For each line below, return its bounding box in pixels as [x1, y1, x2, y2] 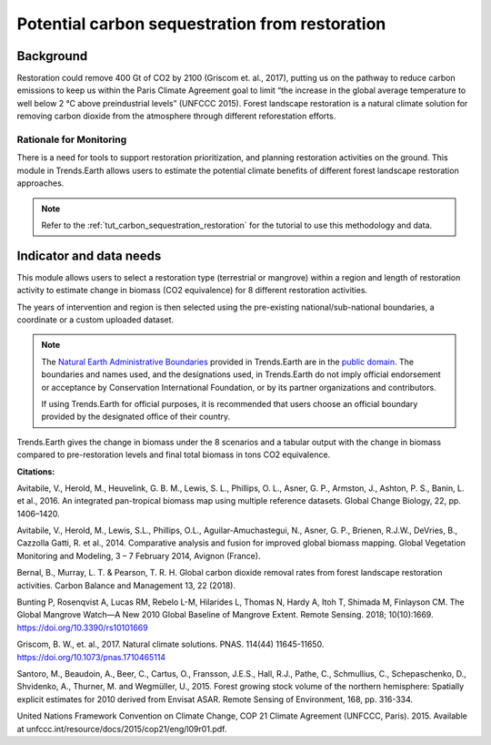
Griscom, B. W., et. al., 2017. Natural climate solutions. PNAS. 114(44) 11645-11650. [16, 638, 325, 650]
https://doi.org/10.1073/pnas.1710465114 [16, 651, 166, 662]
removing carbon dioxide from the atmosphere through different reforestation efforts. [16, 110, 336, 122]
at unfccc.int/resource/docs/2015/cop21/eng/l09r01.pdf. [16, 723, 227, 734]
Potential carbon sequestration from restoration [16, 14, 386, 34]
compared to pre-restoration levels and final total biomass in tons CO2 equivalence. [16, 449, 331, 460]
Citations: [16, 465, 55, 477]
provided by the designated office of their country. [41, 411, 231, 423]
